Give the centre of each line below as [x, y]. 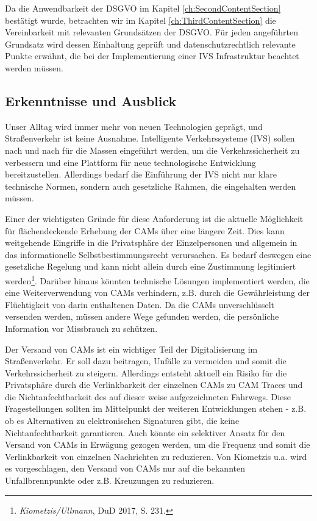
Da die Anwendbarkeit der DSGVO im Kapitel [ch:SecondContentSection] [143, 8]
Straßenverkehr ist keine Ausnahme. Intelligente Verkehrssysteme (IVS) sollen [150, 138]
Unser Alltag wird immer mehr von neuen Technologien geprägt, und [134, 126]
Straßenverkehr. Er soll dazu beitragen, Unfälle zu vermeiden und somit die [146, 361]
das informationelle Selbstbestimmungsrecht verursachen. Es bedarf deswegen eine [158, 254]
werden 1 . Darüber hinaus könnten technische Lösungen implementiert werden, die [157, 279]
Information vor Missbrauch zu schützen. [81, 328]
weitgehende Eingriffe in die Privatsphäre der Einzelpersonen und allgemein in [151, 243]
